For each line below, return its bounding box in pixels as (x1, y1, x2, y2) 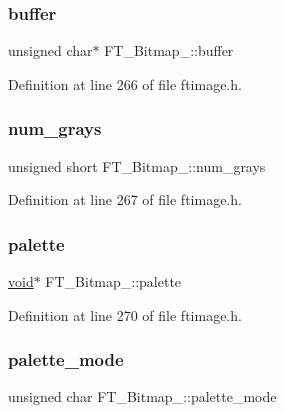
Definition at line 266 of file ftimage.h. (8, 73, 242, 94)
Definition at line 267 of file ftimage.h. (8, 189, 242, 210)
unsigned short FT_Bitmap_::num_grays (8, 155, 266, 176)
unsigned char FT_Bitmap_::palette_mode (8, 386, 277, 407)
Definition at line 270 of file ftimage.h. (8, 304, 242, 325)
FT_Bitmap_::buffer (104, 40, 234, 61)
